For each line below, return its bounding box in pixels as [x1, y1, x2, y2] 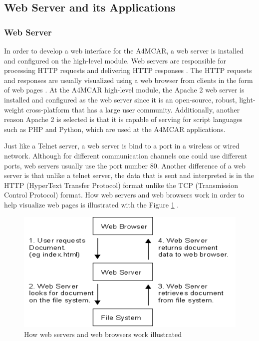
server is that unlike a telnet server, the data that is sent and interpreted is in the [4, 170, 254, 180]
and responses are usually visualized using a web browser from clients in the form [4, 74, 253, 85]
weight [4, 104, 24, 114]
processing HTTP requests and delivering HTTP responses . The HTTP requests [4, 65, 252, 75]
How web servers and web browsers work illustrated [24, 328, 182, 339]
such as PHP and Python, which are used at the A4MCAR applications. [4, 123, 226, 134]
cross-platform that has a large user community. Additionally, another [26, 104, 240, 114]
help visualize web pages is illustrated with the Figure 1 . [4, 199, 179, 209]
